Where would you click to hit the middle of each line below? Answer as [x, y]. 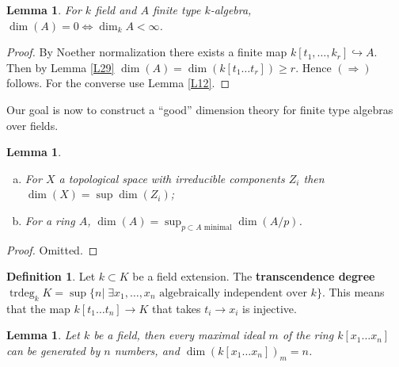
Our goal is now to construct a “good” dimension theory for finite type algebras [200, 109]
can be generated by [53, 350]
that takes [177, 308]
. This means [353, 291]
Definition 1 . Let [51, 276]
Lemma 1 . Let [43, 335]
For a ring [50, 220]
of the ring [308, 335]
